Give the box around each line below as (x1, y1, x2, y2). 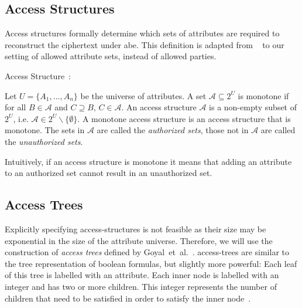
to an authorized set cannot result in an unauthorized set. (5, 167, 212, 179)
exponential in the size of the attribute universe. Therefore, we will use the (5, 234, 273, 246)
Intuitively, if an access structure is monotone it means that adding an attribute (5, 155, 292, 167)
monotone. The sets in (5, 124, 85, 136)
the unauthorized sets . (5, 135, 83, 147)
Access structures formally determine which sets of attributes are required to (5, 27, 280, 39)
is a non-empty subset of (209, 101, 297, 113)
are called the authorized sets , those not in (97, 124, 249, 136)
